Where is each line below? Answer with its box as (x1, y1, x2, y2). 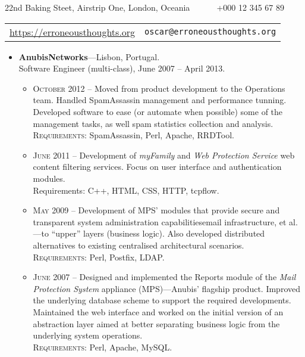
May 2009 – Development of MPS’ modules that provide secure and (33, 204, 280, 216)
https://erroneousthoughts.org (10, 24, 136, 39)
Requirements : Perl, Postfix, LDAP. (33, 250, 165, 263)
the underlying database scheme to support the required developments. (33, 294, 291, 306)
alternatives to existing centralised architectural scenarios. (33, 238, 244, 251)
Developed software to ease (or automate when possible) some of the (33, 105, 283, 118)
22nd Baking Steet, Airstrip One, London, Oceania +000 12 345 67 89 (5, 1, 284, 13)
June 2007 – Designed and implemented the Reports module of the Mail (33, 271, 296, 283)
